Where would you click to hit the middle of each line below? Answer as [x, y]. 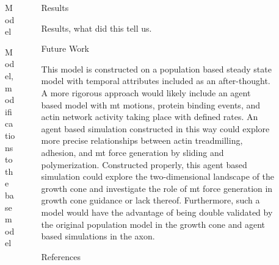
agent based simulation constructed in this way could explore [155, 128]
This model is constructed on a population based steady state [156, 69]
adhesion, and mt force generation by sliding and [132, 152]
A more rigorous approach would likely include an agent [146, 92]
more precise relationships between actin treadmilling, [142, 140]
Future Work [65, 48]
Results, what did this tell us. [96, 28]
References [61, 256]
